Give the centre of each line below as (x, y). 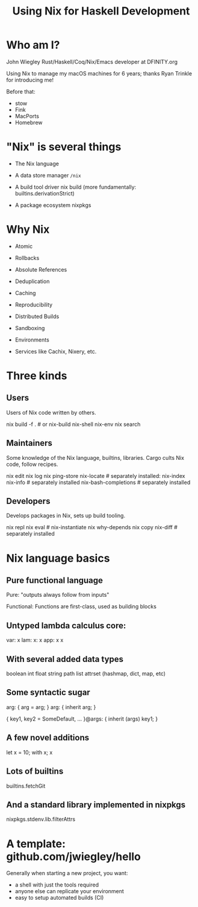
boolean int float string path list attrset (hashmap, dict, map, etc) (86, 673)
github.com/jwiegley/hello (74, 857)
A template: (36, 844)
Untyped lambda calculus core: (66, 625)
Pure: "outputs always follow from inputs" (58, 595)
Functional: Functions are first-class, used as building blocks (81, 606)
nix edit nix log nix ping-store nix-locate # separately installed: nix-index (96, 476)
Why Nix (28, 230)
